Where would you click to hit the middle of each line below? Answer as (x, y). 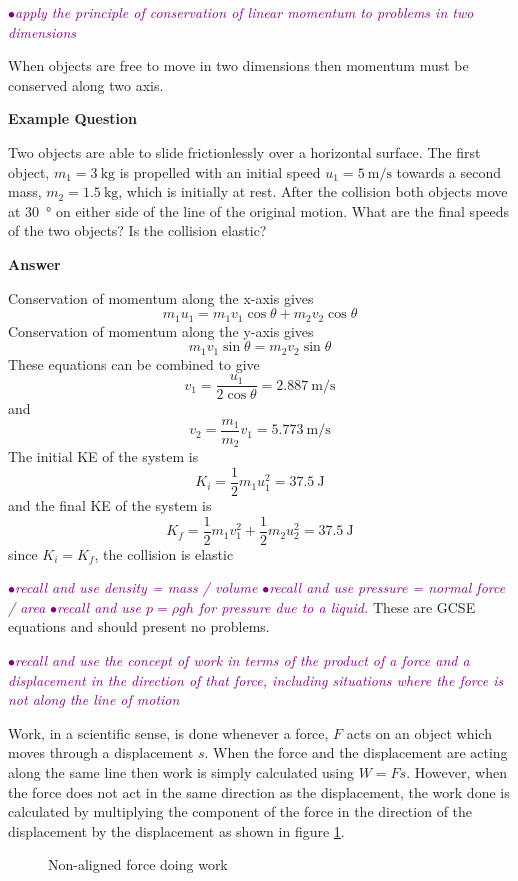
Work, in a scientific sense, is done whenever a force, (168, 732)
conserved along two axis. (86, 84)
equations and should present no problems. (139, 626)
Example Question (72, 118)
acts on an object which (419, 732)
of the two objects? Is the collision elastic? (137, 230)
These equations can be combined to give (134, 363)
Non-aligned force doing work (138, 864)
